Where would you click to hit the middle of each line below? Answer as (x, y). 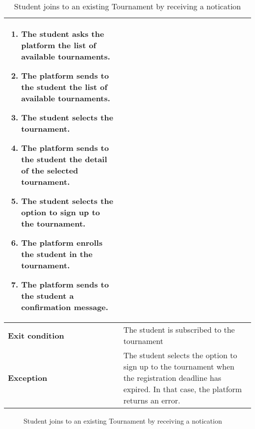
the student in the (57, 254)
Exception (28, 378)
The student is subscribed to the (179, 329)
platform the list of (59, 45)
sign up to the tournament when (179, 366)
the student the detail (64, 159)
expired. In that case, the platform (183, 389)
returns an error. (152, 400)
